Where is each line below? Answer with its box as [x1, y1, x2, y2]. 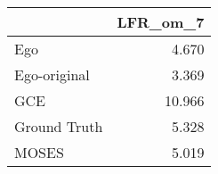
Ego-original [14, 64, 90, 85]
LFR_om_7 [117, 12, 205, 32]
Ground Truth [14, 116, 103, 137]
